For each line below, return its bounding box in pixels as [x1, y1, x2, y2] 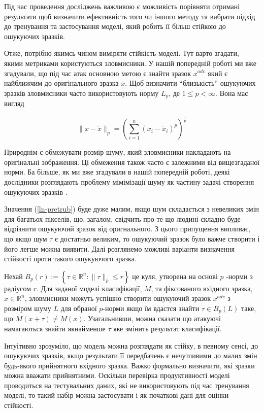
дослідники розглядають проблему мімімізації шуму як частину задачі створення [4, 176, 254, 187]
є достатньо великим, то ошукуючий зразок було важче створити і [55, 233, 260, 244]
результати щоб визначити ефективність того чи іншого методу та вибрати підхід [4, 11, 255, 21]
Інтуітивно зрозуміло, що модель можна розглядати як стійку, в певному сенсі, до [4, 340, 258, 351]
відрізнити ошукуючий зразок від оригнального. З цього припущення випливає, [4, 223, 250, 234]
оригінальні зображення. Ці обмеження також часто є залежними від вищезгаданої [4, 156, 260, 167]
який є [208, 67, 228, 78]
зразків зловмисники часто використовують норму [4, 87, 159, 98]
